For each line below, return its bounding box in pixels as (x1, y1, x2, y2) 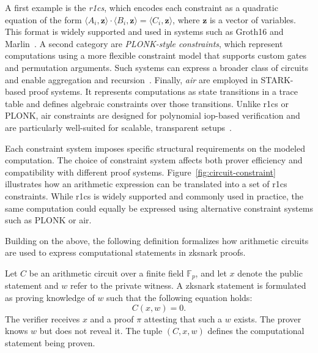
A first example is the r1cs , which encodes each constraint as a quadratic (5, 1, 278, 13)
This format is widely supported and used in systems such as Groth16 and (5, 25, 284, 38)
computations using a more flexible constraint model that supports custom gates (5, 49, 306, 62)
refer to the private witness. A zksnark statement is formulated (70, 279, 306, 292)
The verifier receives (5, 312, 80, 325)
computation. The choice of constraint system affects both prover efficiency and (5, 154, 303, 166)
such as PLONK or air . (5, 214, 92, 226)
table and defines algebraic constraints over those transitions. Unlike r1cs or (5, 97, 289, 110)
